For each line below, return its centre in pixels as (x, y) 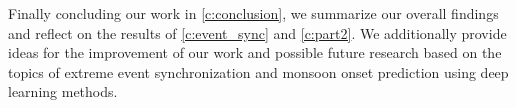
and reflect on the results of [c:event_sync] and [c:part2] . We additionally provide (257, 32)
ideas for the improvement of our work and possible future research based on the (255, 52)
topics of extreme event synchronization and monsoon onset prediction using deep (258, 71)
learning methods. (63, 91)
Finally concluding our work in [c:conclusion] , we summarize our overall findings (253, 13)
